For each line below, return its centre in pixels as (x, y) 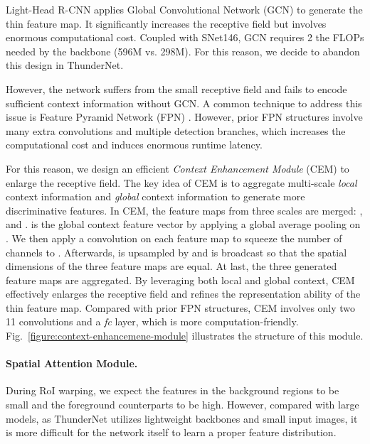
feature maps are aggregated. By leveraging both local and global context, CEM (180, 280)
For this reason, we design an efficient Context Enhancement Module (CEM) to (178, 168)
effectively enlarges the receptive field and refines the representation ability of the (183, 294)
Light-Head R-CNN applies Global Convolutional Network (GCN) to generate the (184, 9)
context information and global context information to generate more (155, 196)
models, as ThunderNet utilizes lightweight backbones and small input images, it (182, 418)
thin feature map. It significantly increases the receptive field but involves (166, 23)
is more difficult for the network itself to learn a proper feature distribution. (171, 432)
